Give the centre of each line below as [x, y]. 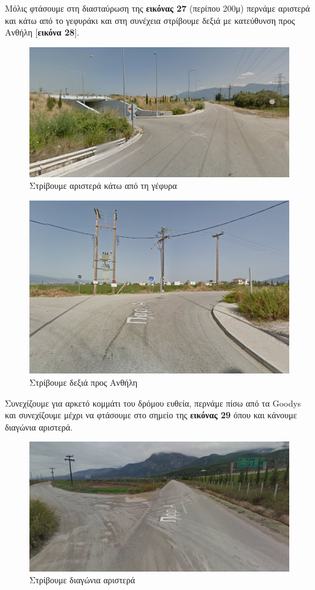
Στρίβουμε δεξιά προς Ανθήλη [84, 382]
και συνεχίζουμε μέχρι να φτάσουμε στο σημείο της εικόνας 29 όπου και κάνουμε [151, 415]
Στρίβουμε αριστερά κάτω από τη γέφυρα [103, 186]
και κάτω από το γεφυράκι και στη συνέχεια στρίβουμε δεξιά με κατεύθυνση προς [150, 20]
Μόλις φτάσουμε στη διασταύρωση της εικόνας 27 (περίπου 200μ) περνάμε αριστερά [157, 8]
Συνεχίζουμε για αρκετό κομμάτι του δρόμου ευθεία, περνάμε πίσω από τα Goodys [153, 403]
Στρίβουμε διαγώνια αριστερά [82, 580]
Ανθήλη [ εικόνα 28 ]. [42, 32]
